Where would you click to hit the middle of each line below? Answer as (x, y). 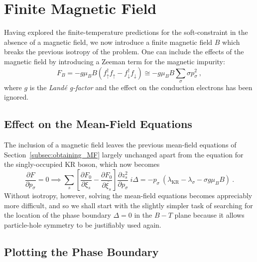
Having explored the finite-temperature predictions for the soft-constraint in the (126, 32)
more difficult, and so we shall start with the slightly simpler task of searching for (128, 205)
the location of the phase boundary (58, 215)
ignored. (16, 97)
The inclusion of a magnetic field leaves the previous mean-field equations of (120, 145)
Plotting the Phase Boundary (81, 251)
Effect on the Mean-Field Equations (98, 124)
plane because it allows (209, 215)
